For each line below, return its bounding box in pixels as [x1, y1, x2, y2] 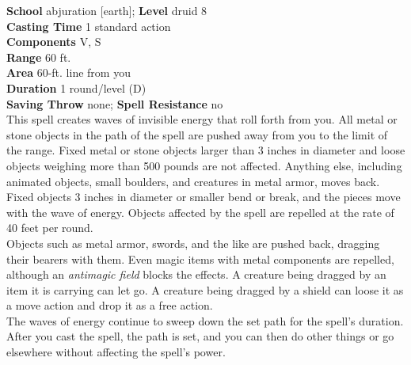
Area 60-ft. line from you [6, 64, 131, 81]
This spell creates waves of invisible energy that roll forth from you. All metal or [6, 111, 398, 127]
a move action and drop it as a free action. [6, 297, 213, 314]
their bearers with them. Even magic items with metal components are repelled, [6, 250, 394, 267]
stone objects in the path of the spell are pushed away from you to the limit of [6, 126, 388, 143]
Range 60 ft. [6, 48, 71, 65]
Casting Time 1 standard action [6, 17, 171, 34]
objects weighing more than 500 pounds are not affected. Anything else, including [6, 157, 402, 173]
